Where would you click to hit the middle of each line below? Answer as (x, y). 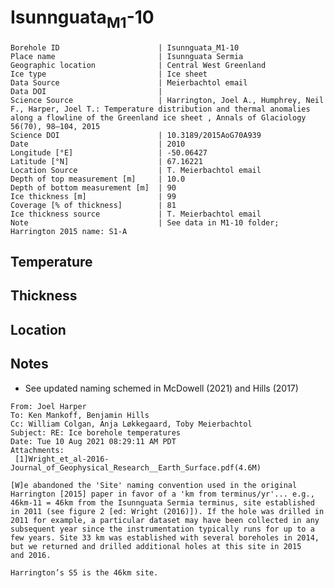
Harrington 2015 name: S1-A (69, 231)
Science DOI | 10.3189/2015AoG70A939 (136, 135)
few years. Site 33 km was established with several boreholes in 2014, (165, 537)
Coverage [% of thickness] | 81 (93, 205)
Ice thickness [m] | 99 (93, 196)
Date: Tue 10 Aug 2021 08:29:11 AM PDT (93, 441)
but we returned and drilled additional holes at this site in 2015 (156, 546)
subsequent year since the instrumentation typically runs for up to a (162, 529)
